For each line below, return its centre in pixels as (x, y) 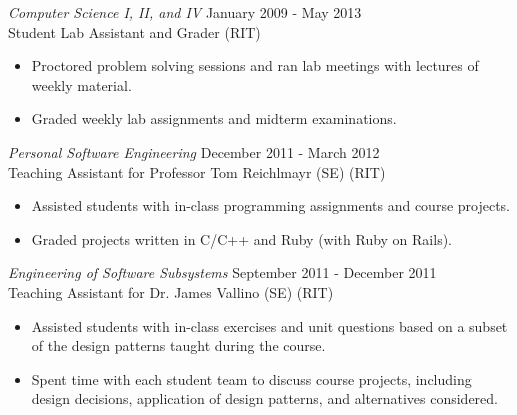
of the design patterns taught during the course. (178, 345)
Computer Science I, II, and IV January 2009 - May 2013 (185, 12)
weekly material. (81, 84)
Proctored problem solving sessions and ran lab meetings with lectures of (255, 65)
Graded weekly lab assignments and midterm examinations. (214, 118)
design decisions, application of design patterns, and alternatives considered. (264, 398)
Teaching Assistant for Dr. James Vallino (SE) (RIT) (171, 291)
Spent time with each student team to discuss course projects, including (251, 378)
